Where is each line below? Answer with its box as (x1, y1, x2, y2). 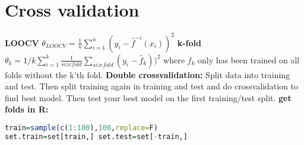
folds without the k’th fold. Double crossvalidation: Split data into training (5, 68, 290, 80)
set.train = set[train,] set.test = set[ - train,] (5, 132, 188, 141)
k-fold (177, 36, 201, 49)
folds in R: (5, 103, 49, 115)
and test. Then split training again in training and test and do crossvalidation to (5, 80, 299, 92)
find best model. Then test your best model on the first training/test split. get (5, 91, 292, 104)
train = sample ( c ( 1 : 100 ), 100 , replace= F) (5, 124, 158, 132)
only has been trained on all (197, 53, 300, 66)
